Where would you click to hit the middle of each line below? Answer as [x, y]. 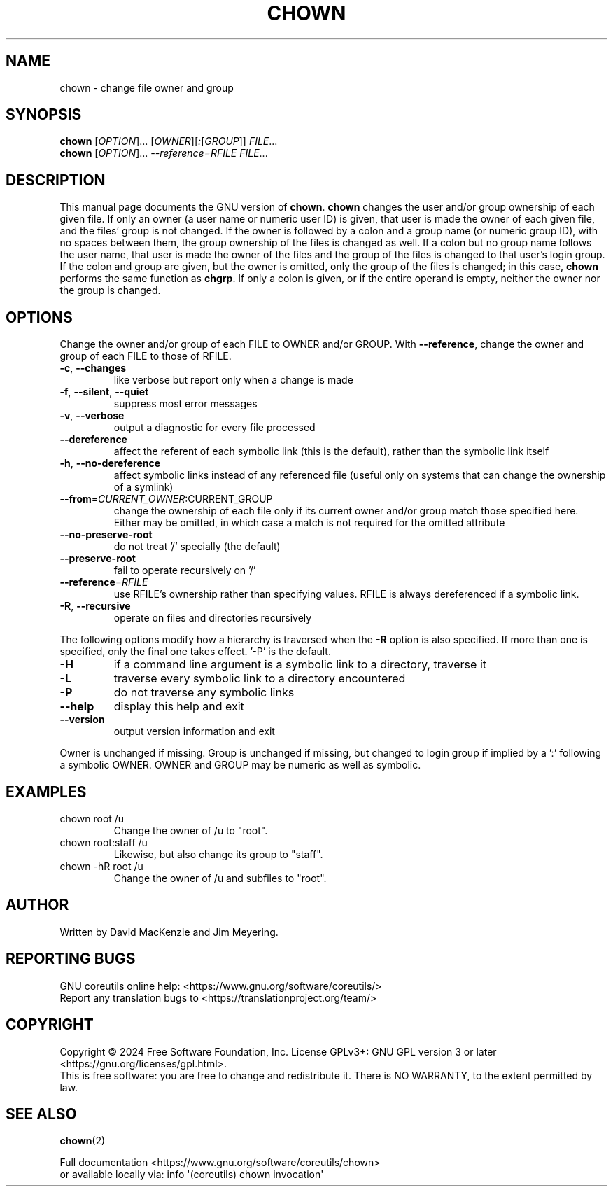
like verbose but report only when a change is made [233, 380]
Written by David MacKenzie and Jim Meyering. [169, 932]
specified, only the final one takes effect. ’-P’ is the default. [195, 652]
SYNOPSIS [44, 115]
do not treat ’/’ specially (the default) [197, 547]
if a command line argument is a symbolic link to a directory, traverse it [300, 665]
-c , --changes [93, 368]
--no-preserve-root [106, 535]
